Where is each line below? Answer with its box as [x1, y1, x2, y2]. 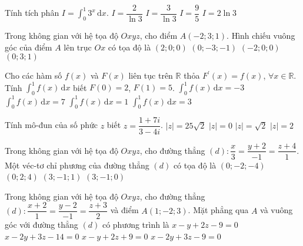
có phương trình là [102, 218, 169, 231]
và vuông [260, 204, 293, 216]
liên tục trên [128, 69, 173, 82]
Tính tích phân [5, 6, 59, 19]
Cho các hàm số [5, 69, 62, 82]
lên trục [64, 41, 92, 53]
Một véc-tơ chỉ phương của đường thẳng [5, 159, 149, 171]
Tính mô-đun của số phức [5, 119, 98, 131]
